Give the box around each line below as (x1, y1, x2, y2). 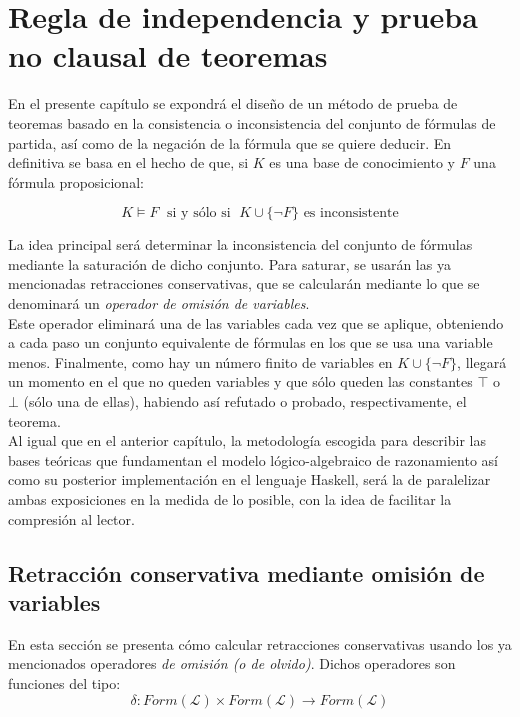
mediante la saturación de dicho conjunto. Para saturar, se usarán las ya (8, 253, 451, 274)
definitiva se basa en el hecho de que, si (8, 152, 249, 173)
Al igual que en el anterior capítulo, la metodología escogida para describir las (8, 430, 486, 451)
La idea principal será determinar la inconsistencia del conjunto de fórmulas (8, 234, 473, 255)
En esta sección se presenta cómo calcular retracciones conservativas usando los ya (8, 633, 512, 654)
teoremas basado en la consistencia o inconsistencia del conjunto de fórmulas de (8, 112, 496, 133)
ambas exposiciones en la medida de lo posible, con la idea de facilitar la (8, 489, 452, 509)
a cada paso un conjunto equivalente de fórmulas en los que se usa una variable (8, 332, 493, 353)
